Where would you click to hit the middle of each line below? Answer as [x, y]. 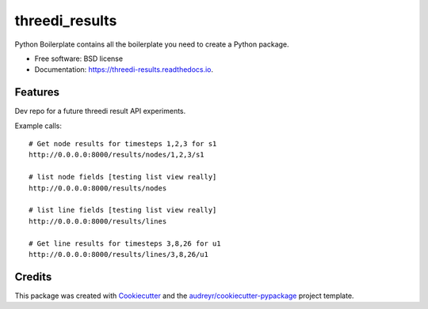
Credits [33, 277]
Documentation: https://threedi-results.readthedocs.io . [124, 70]
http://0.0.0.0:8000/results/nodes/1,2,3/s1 [117, 155]
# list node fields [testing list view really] [123, 177]
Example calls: [38, 126]
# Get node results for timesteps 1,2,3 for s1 [123, 144]
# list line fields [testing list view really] [123, 210]
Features [37, 92]
